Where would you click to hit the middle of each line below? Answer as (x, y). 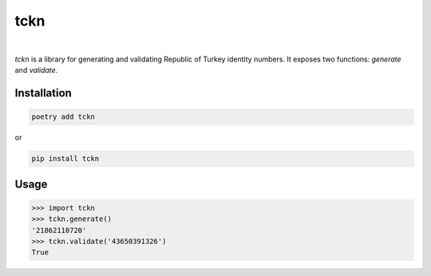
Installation (43, 93)
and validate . (36, 70)
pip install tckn (65, 159)
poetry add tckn (63, 117)
